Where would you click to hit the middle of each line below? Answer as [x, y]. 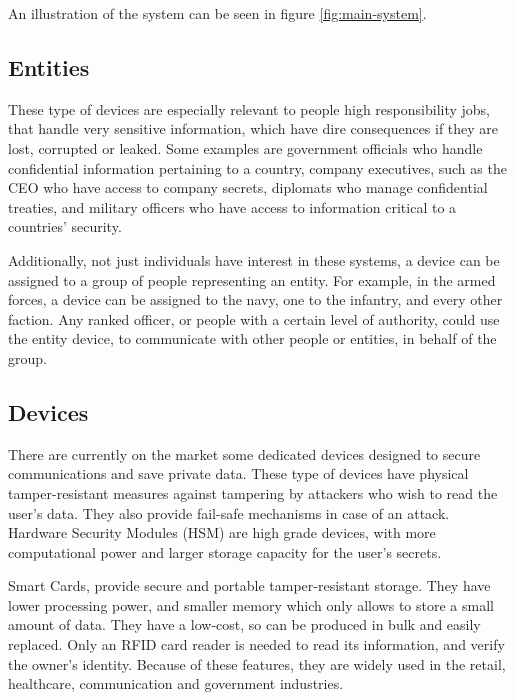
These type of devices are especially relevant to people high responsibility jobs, [249, 108]
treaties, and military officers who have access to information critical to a [232, 206]
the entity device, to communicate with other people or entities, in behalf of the [252, 338]
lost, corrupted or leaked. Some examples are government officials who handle [245, 147]
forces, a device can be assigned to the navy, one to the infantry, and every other [255, 299]
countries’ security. [65, 226]
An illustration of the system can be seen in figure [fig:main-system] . [217, 13]
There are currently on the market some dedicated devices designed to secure [244, 453]
